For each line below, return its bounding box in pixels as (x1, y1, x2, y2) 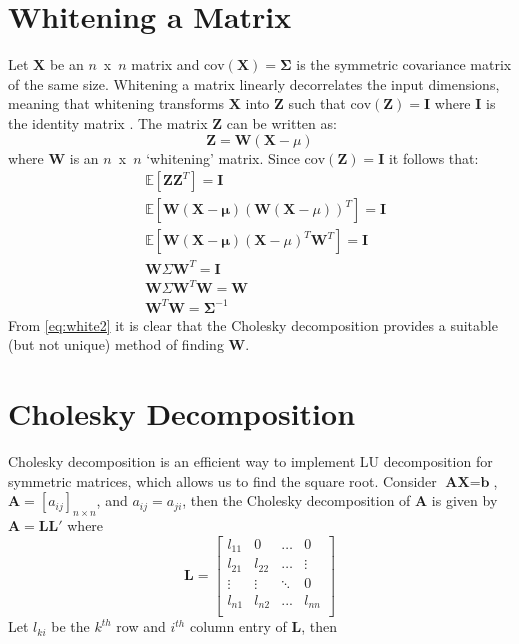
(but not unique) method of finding (8, 334, 224, 355)
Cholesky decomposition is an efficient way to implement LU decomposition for (8, 451, 493, 472)
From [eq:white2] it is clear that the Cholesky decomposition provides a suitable (8, 314, 498, 335)
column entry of (189, 616, 287, 637)
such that (288, 93, 346, 114)
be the (51, 616, 90, 637)
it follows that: (388, 147, 479, 168)
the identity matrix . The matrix (8, 112, 208, 133)
